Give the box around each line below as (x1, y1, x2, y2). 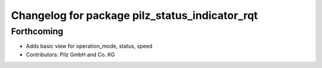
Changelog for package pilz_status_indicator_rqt (11, 9, 258, 22)
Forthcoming (11, 26, 64, 37)
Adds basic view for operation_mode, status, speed (26, 43, 153, 50)
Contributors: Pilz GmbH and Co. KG (26, 51, 116, 58)
